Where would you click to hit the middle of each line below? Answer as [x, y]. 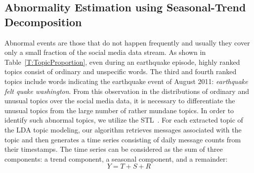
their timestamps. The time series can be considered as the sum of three [114, 149]
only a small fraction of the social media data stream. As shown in [105, 52]
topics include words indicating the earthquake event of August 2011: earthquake [126, 81]
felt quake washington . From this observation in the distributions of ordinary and [127, 91]
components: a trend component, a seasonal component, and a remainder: [116, 158]
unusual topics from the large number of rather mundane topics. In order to [119, 110]
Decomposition [43, 22]
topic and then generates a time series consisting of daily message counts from [123, 139]
